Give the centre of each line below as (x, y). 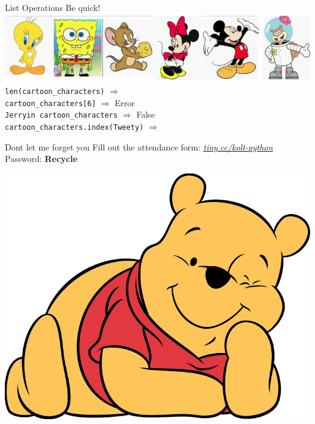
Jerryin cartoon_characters (61, 116)
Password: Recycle (41, 159)
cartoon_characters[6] (51, 103)
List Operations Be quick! (53, 7)
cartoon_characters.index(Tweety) (75, 127)
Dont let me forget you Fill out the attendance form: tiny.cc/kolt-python (139, 146)
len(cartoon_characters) (55, 91)
